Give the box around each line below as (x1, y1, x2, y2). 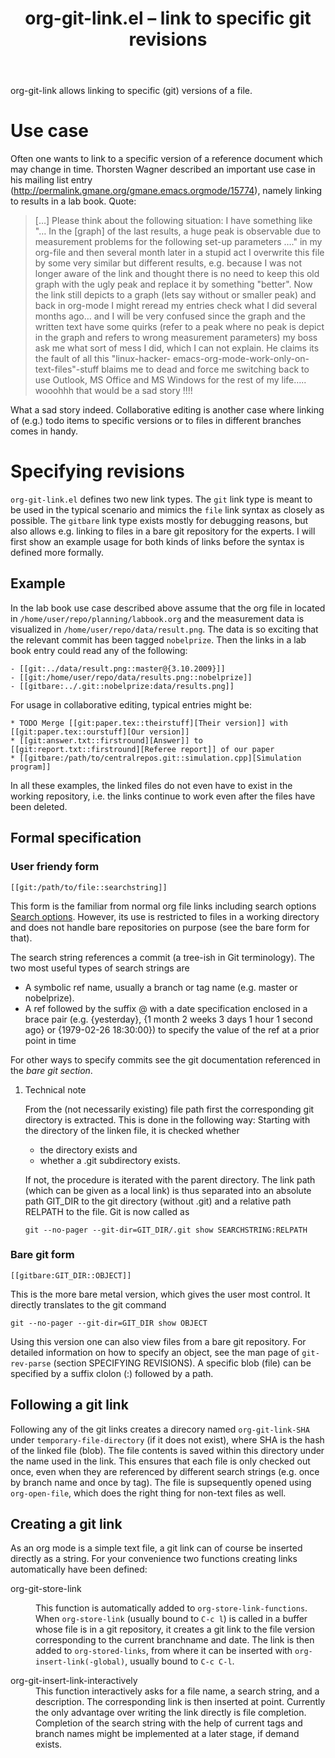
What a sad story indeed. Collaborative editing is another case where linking (10, 404, 325, 416)
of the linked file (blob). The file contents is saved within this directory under (10, 1444, 325, 1456)
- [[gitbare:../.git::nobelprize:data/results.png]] (10, 681, 235, 691)
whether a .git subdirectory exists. (39, 1154, 181, 1166)
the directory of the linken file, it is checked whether (24, 1124, 240, 1136)
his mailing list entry (10, 174, 93, 186)
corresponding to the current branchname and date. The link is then (35, 1634, 315, 1646)
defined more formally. (10, 547, 104, 559)
